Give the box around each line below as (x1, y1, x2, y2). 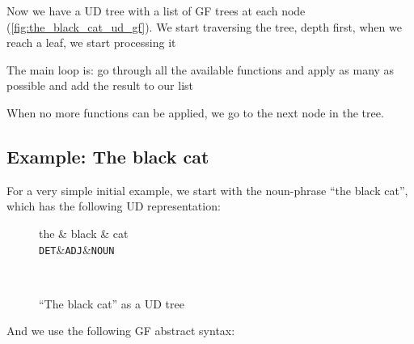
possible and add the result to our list (6, 77, 194, 94)
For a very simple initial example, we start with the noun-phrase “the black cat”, (6, 181, 408, 198)
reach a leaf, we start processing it (6, 34, 176, 51)
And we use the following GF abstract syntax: (6, 322, 235, 339)
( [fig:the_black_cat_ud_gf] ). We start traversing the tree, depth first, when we (6, 18, 402, 35)
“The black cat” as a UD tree (39, 295, 184, 312)
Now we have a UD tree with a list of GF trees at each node (6, 2, 306, 19)
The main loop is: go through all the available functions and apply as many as (6, 61, 395, 78)
